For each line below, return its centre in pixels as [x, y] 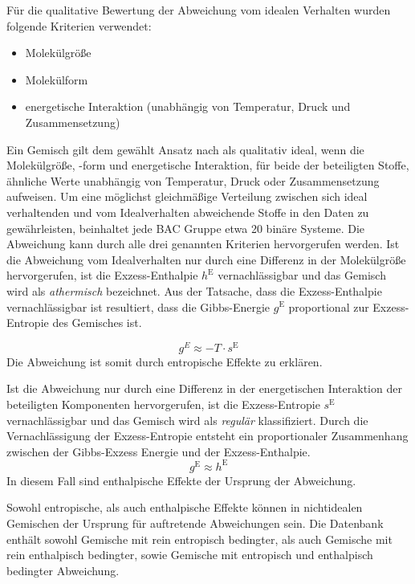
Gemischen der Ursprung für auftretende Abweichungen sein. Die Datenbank [195, 523]
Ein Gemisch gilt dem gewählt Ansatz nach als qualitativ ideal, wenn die [185, 149]
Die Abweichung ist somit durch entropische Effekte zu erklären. [165, 361]
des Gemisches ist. [97, 323]
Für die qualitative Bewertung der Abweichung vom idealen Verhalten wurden [199, 10]
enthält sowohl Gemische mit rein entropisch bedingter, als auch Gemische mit [199, 539]
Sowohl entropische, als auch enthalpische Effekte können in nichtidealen [185, 507]
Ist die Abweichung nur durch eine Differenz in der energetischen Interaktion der [204, 388]
